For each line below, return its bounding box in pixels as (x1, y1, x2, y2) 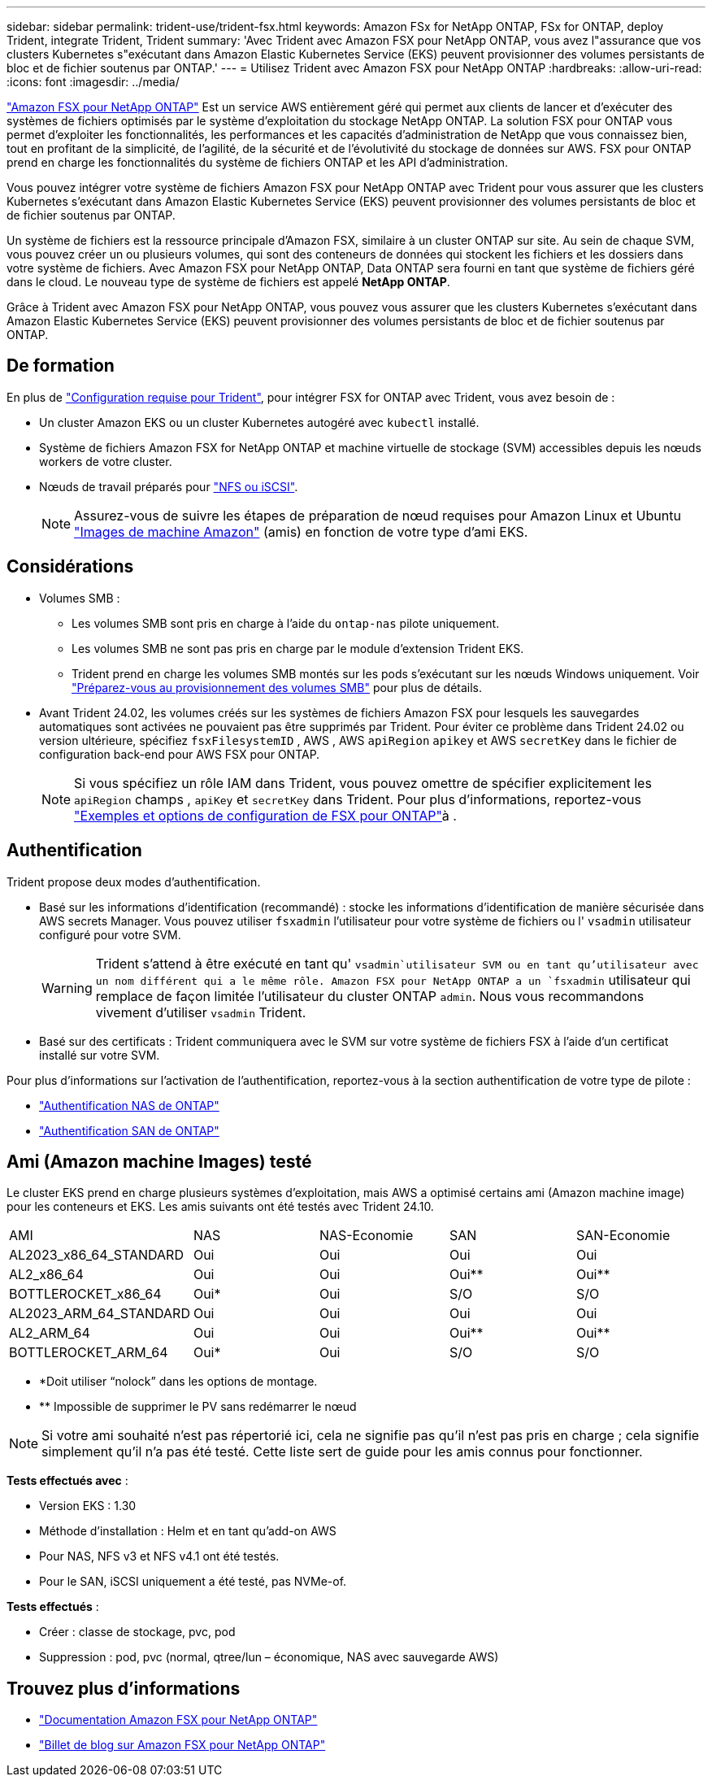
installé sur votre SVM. (39, 1047, 160, 1062)
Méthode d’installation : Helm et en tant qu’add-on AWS (39, 1524, 336, 1539)
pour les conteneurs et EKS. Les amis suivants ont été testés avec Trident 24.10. (7, 1199, 434, 1214)
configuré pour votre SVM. (39, 927, 181, 942)
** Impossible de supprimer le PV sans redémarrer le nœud (39, 1399, 357, 1414)
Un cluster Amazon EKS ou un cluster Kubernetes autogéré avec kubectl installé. (39, 415, 480, 429)
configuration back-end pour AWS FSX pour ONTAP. (39, 747, 320, 761)
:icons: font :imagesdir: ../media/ (7, 75, 180, 89)
